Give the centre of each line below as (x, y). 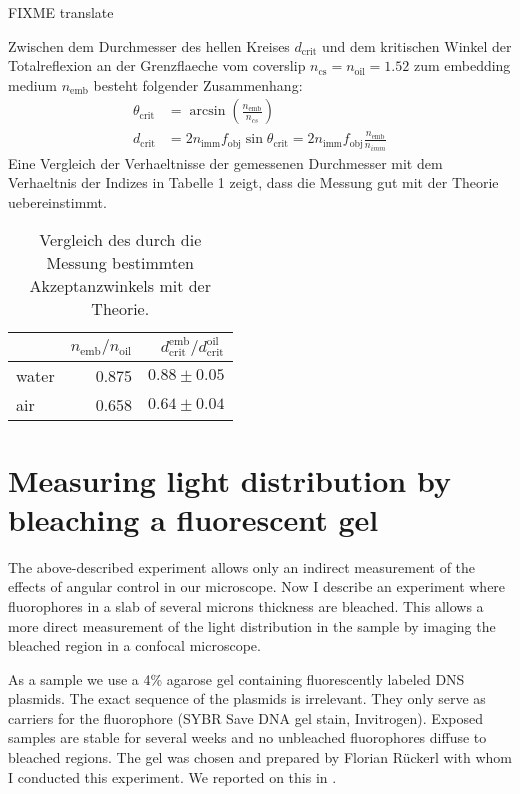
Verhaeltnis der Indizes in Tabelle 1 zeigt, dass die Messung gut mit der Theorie (253, 182)
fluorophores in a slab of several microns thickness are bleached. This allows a (246, 605)
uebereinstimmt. (57, 201)
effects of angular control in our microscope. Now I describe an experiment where (257, 586)
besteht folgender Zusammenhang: (198, 84)
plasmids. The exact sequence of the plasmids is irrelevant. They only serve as (247, 698)
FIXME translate (61, 12)
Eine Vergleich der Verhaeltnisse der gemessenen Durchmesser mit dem (225, 162)
